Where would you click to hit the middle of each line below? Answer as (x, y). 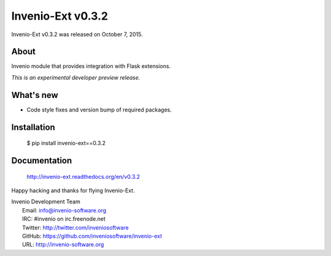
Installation (33, 127)
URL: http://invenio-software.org (63, 244)
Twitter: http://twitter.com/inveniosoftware (75, 227)
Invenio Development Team (46, 201)
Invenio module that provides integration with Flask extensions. (91, 66)
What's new (35, 95)
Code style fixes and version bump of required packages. (99, 110)
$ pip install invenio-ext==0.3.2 (66, 143)
